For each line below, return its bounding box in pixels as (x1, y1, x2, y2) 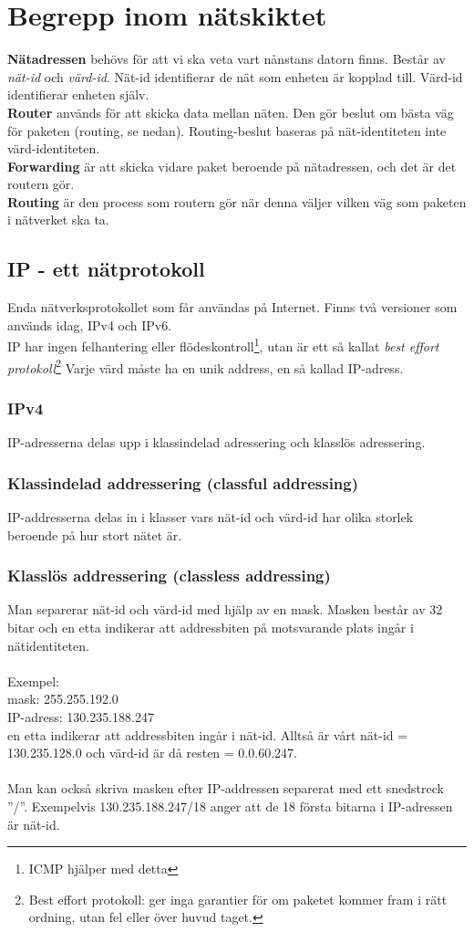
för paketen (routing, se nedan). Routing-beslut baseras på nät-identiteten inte (7, 120, 447, 140)
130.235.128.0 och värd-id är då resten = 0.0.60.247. (7, 743, 297, 762)
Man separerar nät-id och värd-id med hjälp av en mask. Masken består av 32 (7, 600, 443, 619)
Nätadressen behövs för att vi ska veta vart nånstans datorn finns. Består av (7, 49, 446, 68)
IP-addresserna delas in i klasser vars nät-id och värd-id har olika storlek (7, 507, 414, 526)
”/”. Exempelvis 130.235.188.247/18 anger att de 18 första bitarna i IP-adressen (7, 796, 453, 815)
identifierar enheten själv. (7, 85, 149, 104)
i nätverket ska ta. (7, 210, 109, 229)
